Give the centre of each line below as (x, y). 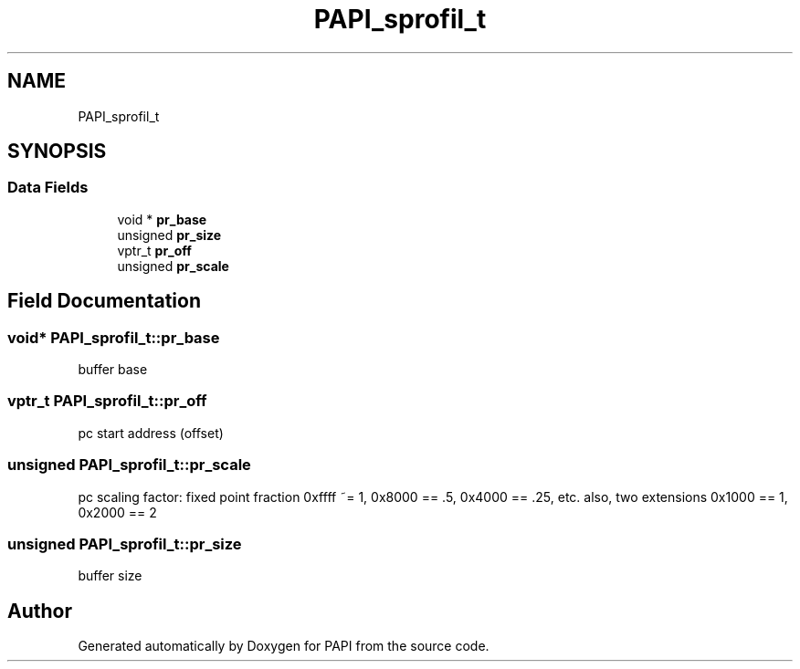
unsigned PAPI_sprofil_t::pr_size (125, 544)
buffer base (113, 370)
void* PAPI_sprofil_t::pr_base (114, 337)
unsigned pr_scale (173, 266)
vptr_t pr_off (154, 250)
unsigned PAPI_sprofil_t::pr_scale (129, 465)
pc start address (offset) (151, 433)
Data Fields (48, 188)
